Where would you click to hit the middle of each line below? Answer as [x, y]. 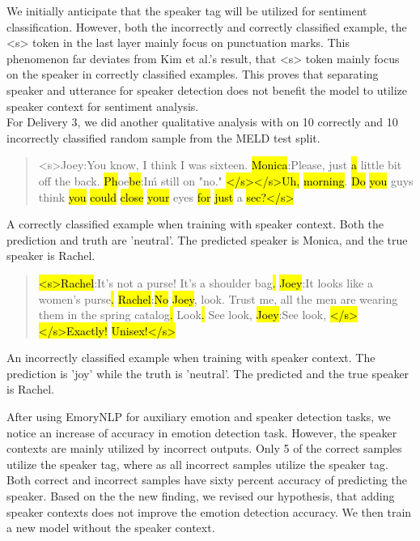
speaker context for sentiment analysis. [103, 106]
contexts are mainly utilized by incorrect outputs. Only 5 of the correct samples [204, 448]
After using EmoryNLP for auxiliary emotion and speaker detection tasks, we [199, 417]
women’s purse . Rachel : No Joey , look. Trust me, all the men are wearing [218, 298]
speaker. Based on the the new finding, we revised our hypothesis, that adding [201, 496]
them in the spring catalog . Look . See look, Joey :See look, [182, 315]
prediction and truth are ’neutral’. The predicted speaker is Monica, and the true [207, 239]
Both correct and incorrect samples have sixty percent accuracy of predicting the [207, 480]
